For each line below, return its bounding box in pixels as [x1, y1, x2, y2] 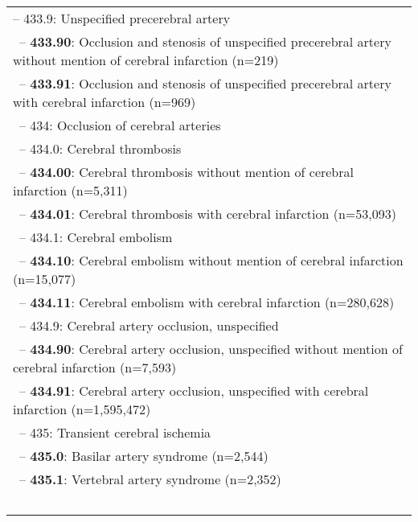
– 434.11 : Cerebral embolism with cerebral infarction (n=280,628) [19, 293, 395, 311]
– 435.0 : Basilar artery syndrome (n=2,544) [19, 446, 268, 465]
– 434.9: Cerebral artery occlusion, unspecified [19, 316, 279, 335]
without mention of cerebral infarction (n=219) [13, 51, 279, 69]
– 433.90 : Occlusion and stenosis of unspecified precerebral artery [19, 32, 391, 51]
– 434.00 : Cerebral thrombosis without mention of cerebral [19, 162, 354, 181]
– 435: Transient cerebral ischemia [19, 423, 211, 442]
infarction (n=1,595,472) [13, 400, 151, 418]
